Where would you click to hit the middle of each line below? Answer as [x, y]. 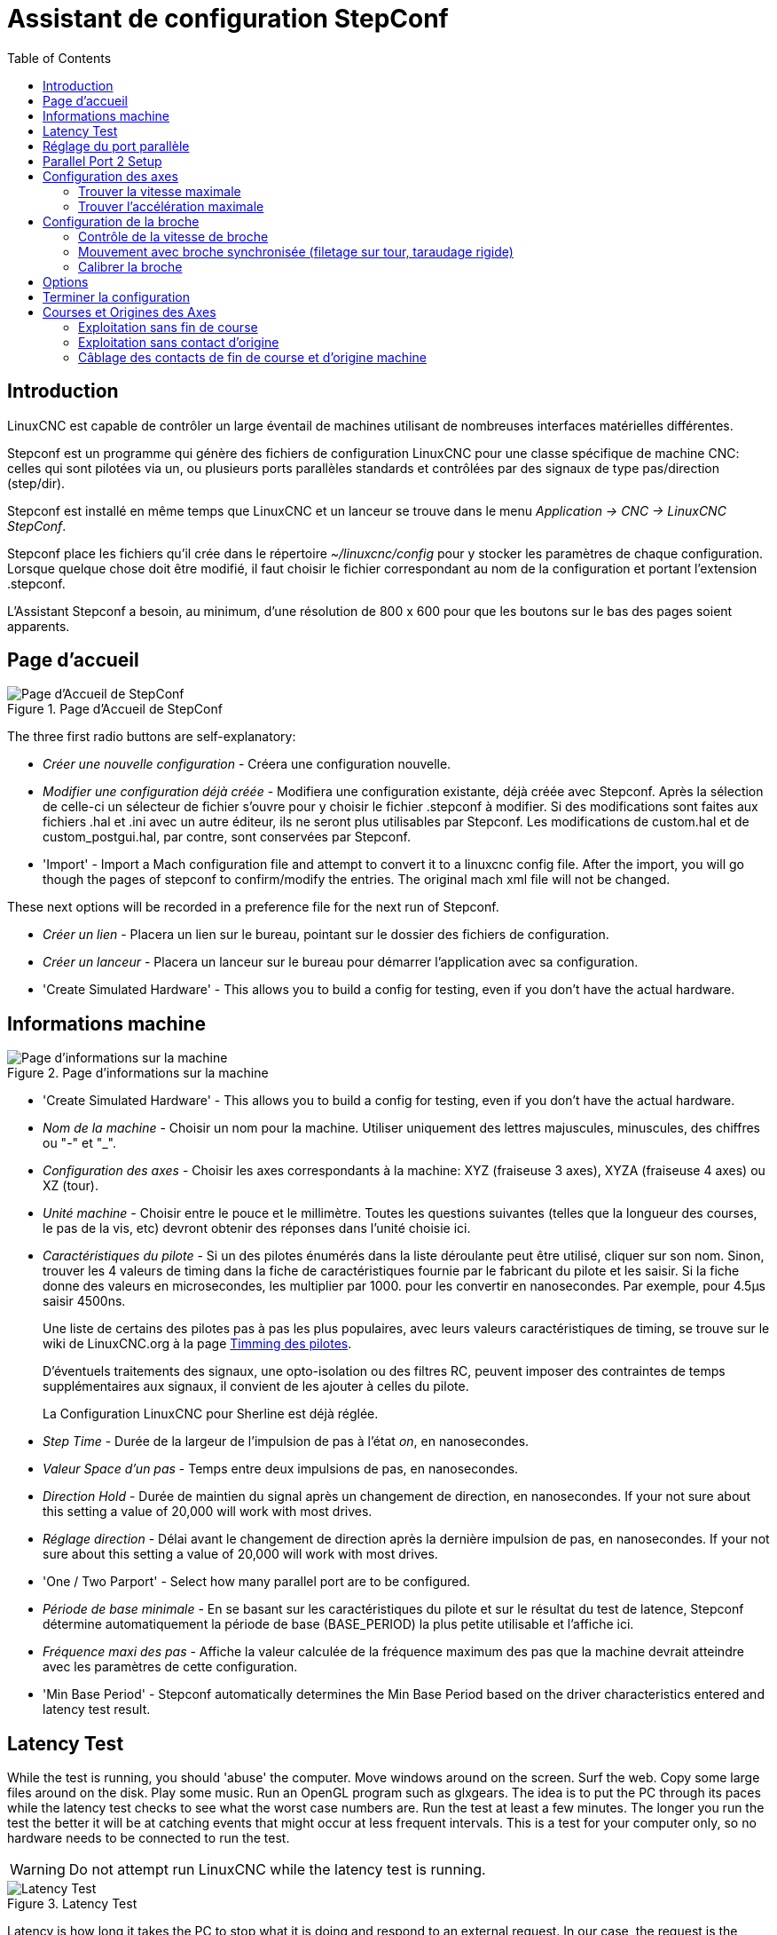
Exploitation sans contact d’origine [179, 342]
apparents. [39, 626]
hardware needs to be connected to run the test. [149, 1838]
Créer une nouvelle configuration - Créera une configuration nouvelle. [247, 764]
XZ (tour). [71, 1186]
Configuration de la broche [121, 221]
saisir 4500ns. [84, 1301]
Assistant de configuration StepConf [228, 19]
